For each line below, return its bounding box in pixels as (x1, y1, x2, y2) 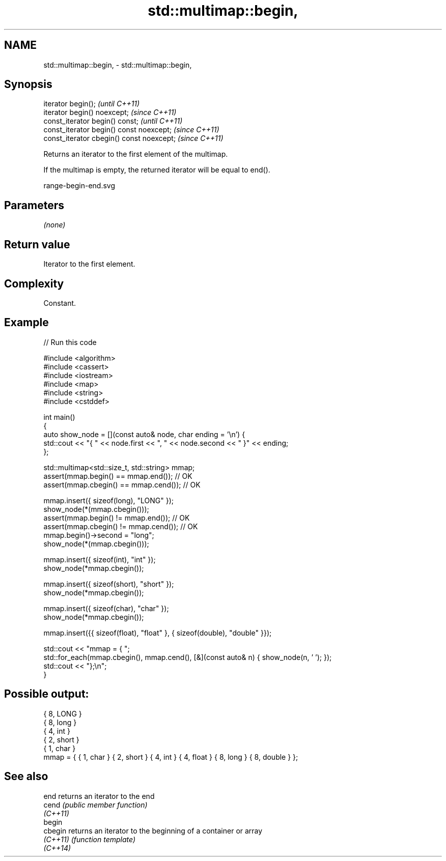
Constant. (43, 298, 76, 307)
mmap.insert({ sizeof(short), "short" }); (43, 579, 174, 588)
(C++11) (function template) (43, 835, 136, 844)
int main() (43, 412, 75, 421)
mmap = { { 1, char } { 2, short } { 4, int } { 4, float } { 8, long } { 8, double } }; (43, 752, 298, 761)
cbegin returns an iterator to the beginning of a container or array (43, 826, 263, 835)
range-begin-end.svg (43, 181, 116, 190)
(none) (43, 220, 66, 229)
